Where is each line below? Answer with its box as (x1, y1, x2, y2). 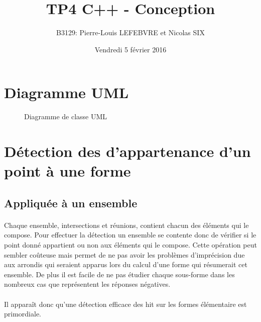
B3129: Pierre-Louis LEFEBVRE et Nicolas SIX (56, 27, 205, 38)
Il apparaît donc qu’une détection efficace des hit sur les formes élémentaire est (4, 298, 247, 309)
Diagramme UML (4, 82, 129, 103)
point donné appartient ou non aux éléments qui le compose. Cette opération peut (4, 239, 257, 250)
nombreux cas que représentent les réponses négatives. (4, 279, 171, 289)
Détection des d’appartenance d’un (4, 141, 251, 162)
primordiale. (4, 308, 41, 319)
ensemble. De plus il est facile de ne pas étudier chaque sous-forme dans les (4, 269, 235, 279)
